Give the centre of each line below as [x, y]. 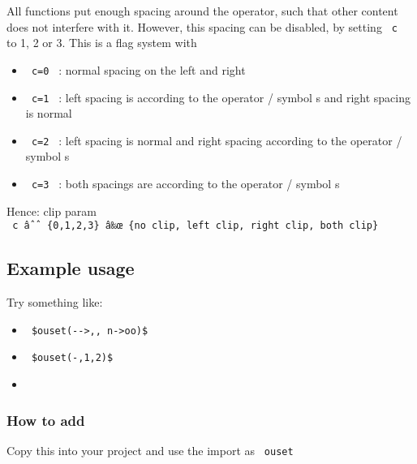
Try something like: [55, 302]
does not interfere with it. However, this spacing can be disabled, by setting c [202, 26]
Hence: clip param [52, 211]
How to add [46, 420]
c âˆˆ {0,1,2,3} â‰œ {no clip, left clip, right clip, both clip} [196, 226]
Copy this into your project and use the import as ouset [150, 450]
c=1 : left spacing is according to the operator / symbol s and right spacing [221, 97]
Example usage [71, 268]
